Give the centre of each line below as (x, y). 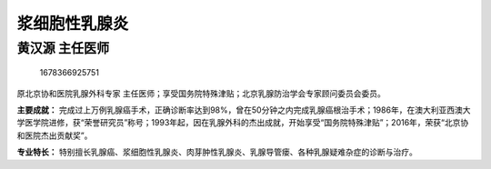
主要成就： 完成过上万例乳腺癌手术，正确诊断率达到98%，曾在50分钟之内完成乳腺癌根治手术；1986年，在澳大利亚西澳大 (244, 110)
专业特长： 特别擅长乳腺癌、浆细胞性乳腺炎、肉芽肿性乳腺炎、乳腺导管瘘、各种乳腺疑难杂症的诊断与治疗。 (217, 152)
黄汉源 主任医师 (63, 48)
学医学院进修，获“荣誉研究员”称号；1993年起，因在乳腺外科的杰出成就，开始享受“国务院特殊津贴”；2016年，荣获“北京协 (243, 123)
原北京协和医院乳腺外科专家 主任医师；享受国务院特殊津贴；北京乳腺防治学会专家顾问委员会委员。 (201, 93)
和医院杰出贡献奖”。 (55, 135)
